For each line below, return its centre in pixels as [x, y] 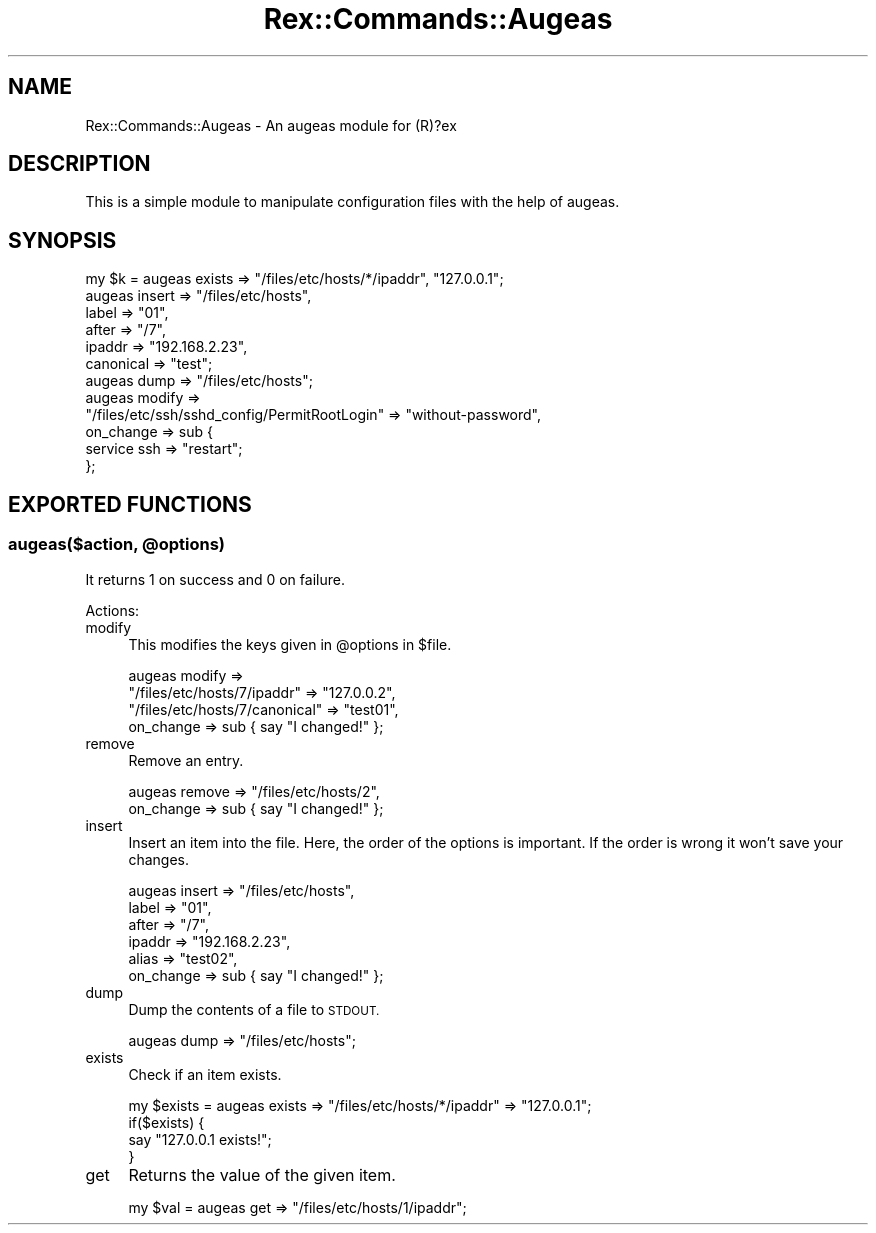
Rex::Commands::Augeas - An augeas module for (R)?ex [271, 125]
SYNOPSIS [62, 240]
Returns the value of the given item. [262, 1174]
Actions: [112, 610]
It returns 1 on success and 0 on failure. [215, 579]
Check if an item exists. [205, 1074]
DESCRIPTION [79, 164]
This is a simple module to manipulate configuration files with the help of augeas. [352, 202]
